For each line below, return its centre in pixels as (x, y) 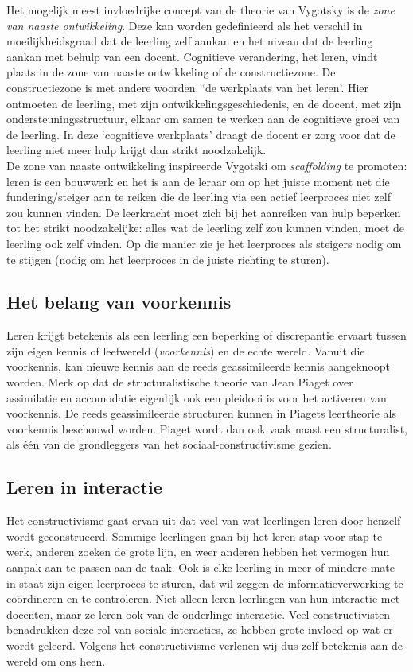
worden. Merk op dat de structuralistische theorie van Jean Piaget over (180, 382)
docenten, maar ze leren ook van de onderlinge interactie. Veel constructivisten (199, 614)
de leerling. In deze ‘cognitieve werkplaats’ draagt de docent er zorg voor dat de (201, 134)
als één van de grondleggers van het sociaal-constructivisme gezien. (169, 444)
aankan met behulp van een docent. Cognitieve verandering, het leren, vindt (192, 56)
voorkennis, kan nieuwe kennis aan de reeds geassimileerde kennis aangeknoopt (199, 366)
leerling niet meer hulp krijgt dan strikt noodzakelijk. (136, 150)
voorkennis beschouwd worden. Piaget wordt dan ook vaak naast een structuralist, (207, 428)
